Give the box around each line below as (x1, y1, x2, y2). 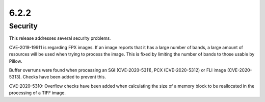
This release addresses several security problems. (9, 35, 111, 41)
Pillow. (9, 58, 22, 64)
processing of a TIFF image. (9, 90, 66, 96)
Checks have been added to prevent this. (23, 74, 106, 80)
